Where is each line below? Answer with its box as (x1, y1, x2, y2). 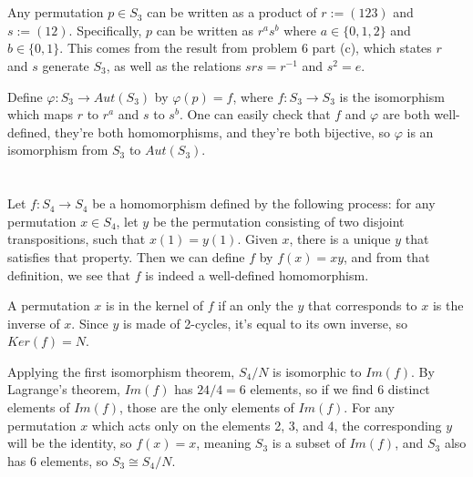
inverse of (7, 313, 60, 332)
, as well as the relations (106, 56, 242, 75)
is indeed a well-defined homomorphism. (145, 265, 369, 284)
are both (382, 105, 430, 124)
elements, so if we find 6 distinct (250, 380, 430, 399)
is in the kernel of (106, 296, 204, 315)
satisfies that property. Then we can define (7, 247, 245, 266)
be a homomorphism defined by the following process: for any (92, 194, 436, 213)
